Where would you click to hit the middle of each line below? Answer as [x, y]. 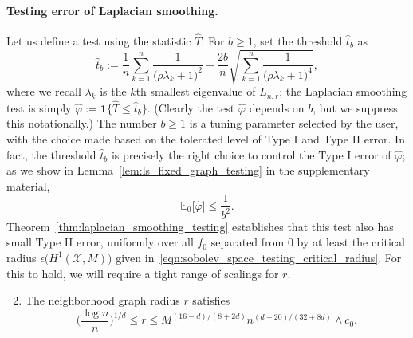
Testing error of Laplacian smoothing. [112, 10]
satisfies [211, 300]
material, [28, 185]
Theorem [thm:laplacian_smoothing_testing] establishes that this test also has [200, 226]
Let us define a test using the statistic [99, 41]
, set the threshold [298, 41]
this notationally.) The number [82, 123]
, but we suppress [355, 107]
